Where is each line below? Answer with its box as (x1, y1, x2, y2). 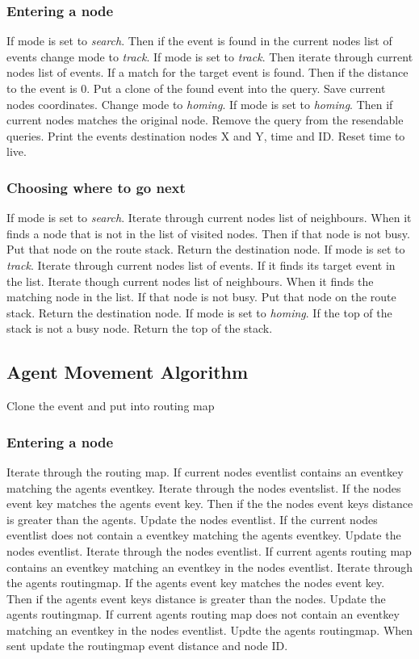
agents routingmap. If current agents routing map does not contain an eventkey (6, 606, 400, 623)
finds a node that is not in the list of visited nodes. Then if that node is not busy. (6, 225, 410, 241)
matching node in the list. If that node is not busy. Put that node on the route (6, 288, 396, 305)
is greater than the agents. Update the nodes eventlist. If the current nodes (6, 510, 378, 527)
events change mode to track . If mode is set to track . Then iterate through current (6, 48, 413, 65)
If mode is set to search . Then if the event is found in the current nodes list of (6, 32, 392, 49)
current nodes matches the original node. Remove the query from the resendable (6, 111, 404, 128)
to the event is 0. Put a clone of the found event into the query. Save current (6, 80, 386, 96)
